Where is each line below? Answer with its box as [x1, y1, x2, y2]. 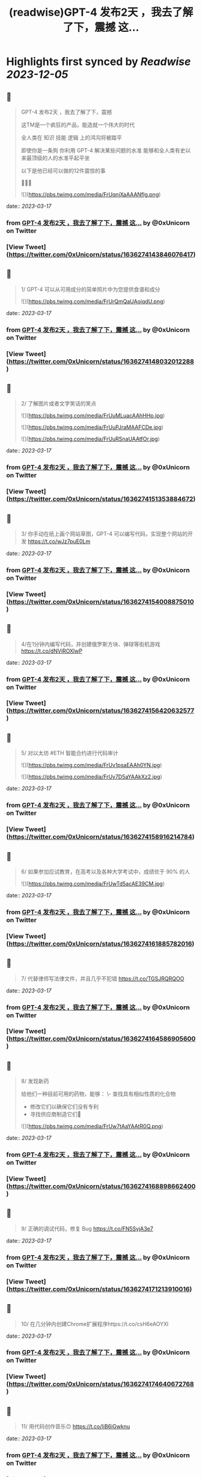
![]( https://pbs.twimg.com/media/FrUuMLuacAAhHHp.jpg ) [20, 412, 165, 419]
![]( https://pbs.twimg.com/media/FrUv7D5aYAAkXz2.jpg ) [20, 773, 162, 780]
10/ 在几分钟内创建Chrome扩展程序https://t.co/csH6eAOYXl [20, 1320, 169, 1328]
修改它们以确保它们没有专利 [29, 1103, 99, 1111]
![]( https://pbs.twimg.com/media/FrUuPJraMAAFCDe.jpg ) [20, 424, 164, 431]
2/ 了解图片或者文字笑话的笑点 [20, 400, 97, 407]
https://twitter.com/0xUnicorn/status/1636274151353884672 [8, 495, 194, 503]
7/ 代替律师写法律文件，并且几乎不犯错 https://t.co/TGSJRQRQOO [20, 974, 185, 982]
